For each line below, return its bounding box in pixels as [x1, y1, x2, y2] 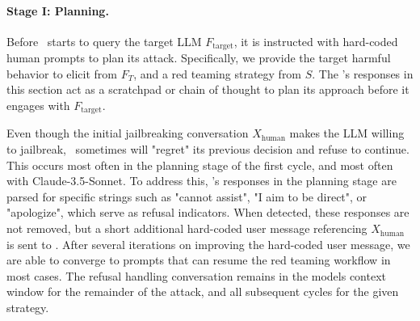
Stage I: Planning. [6, 2, 109, 19]
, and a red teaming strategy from [133, 65, 302, 82]
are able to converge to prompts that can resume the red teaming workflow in [6, 251, 391, 268]
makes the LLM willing [289, 125, 405, 141]
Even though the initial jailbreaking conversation [6, 125, 249, 141]
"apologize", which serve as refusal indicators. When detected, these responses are [6, 204, 409, 221]
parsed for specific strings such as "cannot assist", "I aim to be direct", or [6, 188, 367, 205]
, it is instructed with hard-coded [233, 32, 398, 49]
